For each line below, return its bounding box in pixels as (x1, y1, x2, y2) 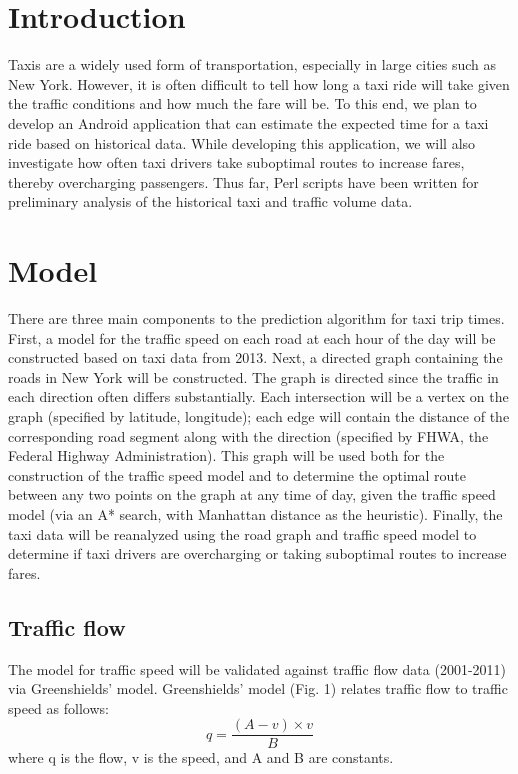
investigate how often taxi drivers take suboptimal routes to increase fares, (8, 152, 465, 173)
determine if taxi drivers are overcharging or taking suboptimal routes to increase (8, 543, 507, 564)
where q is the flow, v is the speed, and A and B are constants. (8, 747, 394, 768)
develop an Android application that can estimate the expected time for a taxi (8, 112, 489, 133)
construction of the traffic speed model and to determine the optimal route (8, 464, 467, 485)
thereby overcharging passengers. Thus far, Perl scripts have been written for (8, 171, 479, 192)
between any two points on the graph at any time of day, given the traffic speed (8, 484, 496, 505)
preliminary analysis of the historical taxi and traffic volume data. (8, 191, 413, 212)
